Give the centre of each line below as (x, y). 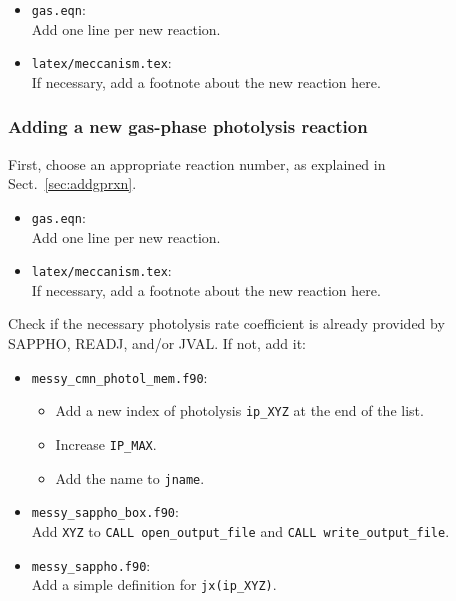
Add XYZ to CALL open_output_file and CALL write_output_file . (240, 530)
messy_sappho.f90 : (91, 564)
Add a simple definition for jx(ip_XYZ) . (154, 584)
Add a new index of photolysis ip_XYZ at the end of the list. (239, 410)
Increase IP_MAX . (106, 443)
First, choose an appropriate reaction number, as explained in (197, 163)
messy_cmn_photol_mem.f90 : (119, 376)
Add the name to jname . (130, 477)
